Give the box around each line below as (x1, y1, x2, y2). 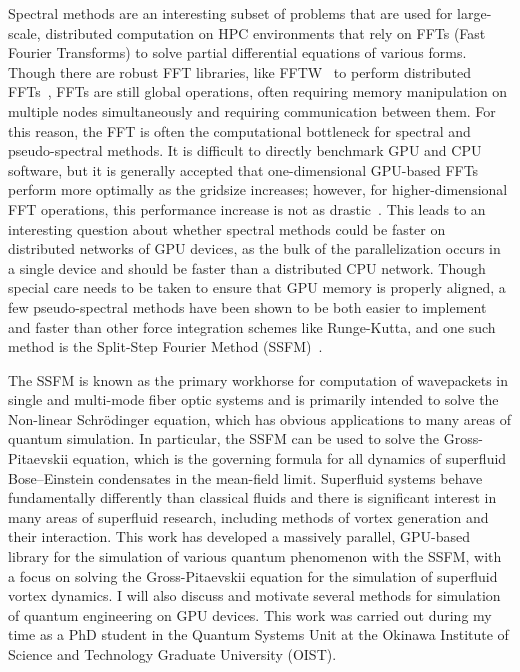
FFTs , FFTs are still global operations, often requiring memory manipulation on (8, 81, 508, 102)
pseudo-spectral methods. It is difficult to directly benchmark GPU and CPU (8, 140, 482, 161)
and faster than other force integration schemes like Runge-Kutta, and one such (8, 316, 496, 337)
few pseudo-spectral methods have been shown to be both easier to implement (8, 296, 487, 317)
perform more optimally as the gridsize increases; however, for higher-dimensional (8, 179, 508, 200)
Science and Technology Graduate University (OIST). (8, 644, 337, 664)
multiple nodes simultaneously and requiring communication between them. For (8, 100, 496, 121)
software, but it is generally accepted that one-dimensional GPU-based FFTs (8, 159, 479, 180)
